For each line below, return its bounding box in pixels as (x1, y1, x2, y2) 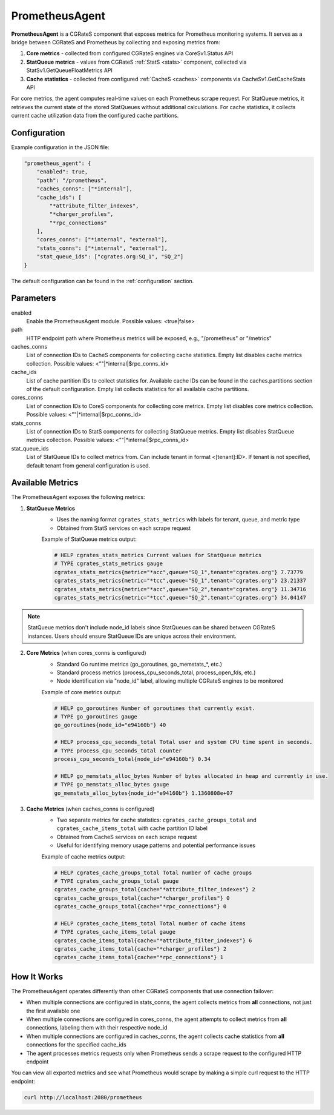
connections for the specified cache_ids (26, 1041, 126, 1048)
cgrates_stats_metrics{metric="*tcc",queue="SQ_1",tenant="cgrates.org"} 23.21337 (54, 577, 307, 584)
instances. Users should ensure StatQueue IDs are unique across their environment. (27, 632, 237, 640)
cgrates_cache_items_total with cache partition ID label (56, 825, 208, 832)
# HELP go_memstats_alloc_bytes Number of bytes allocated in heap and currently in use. (54, 772, 329, 779)
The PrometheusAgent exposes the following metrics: (11, 494, 145, 501)
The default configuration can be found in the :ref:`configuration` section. (11, 277, 194, 284)
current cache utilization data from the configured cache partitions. (11, 112, 179, 119)
